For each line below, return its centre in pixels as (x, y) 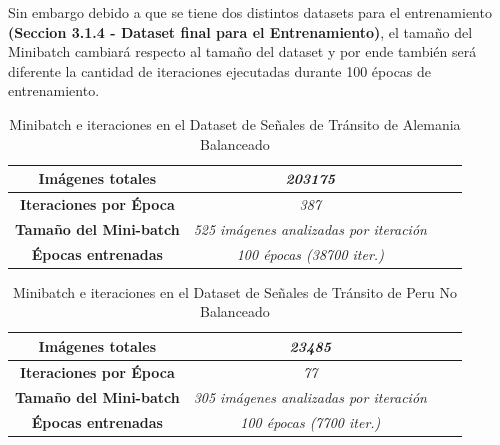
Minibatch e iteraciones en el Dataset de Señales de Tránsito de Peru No (235, 291)
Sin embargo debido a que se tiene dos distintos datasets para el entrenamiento (250, 12)
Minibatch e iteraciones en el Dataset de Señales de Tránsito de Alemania (235, 123)
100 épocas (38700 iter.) (310, 253)
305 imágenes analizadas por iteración (310, 396)
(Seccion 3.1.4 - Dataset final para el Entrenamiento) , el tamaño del (240, 31)
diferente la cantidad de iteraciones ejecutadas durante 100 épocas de (220, 70)
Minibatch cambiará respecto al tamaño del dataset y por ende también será (242, 51)
